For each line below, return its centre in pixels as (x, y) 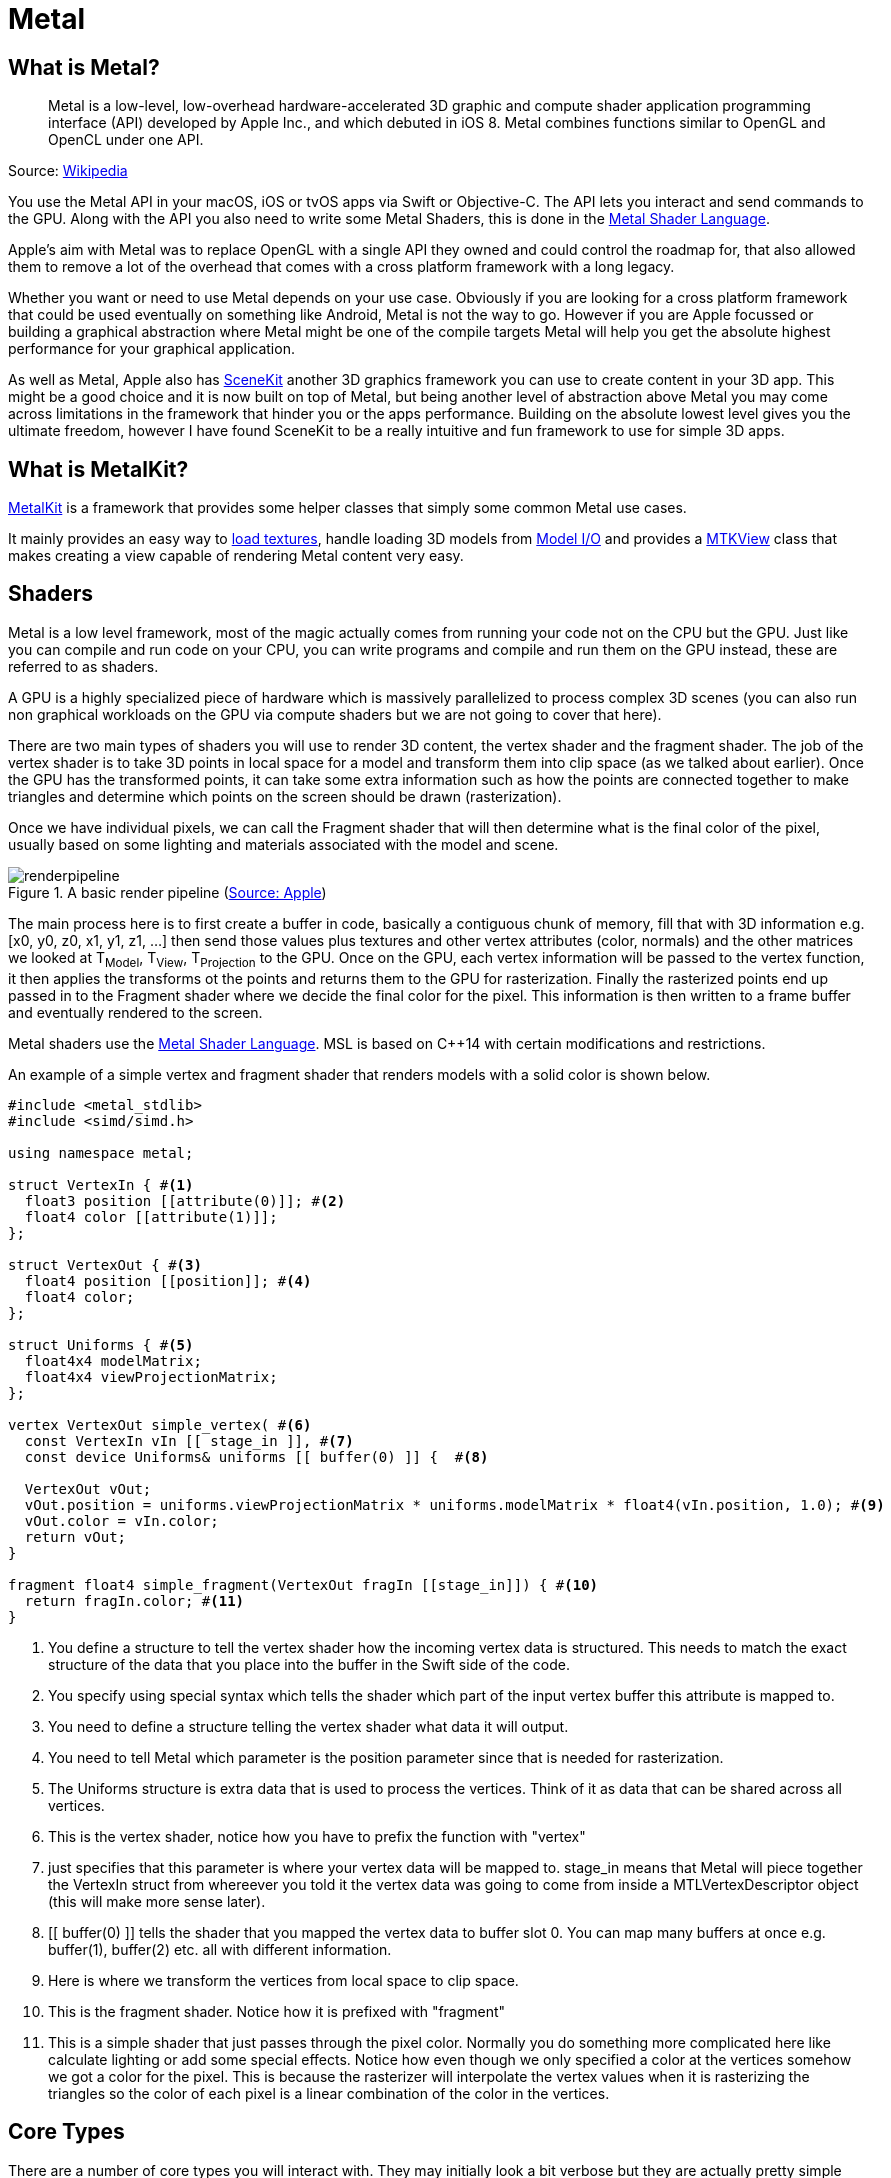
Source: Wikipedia (68, 171)
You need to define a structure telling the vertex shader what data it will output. (308, 1726)
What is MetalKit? (98, 469)
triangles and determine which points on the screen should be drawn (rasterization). (285, 796)
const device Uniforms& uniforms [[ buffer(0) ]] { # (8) (256, 1456)
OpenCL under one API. (126, 140)
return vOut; (75, 1536)
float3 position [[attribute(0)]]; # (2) (185, 1200)
